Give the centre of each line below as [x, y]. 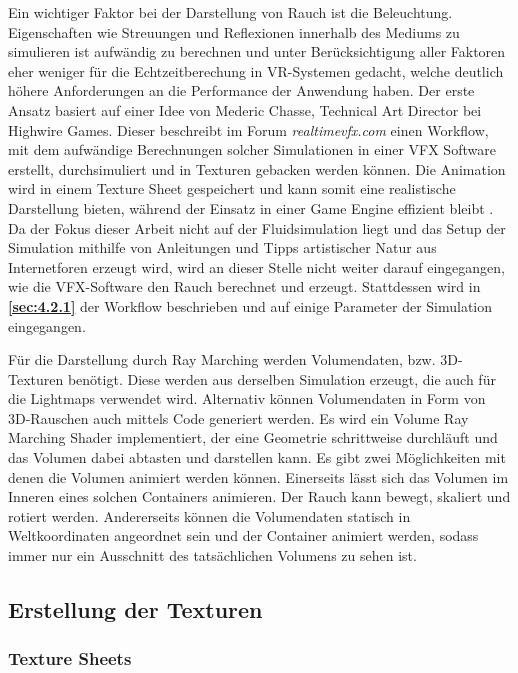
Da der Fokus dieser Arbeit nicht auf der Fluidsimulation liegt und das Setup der [257, 227]
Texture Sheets [70, 658]
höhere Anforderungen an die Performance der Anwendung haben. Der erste [241, 90]
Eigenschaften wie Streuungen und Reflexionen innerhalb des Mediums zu [234, 31]
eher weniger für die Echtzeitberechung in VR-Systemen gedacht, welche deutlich [256, 70]
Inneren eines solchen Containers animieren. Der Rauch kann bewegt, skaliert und [259, 496]
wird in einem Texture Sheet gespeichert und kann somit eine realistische [232, 188]
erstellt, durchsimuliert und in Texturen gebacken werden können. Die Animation [257, 168]
